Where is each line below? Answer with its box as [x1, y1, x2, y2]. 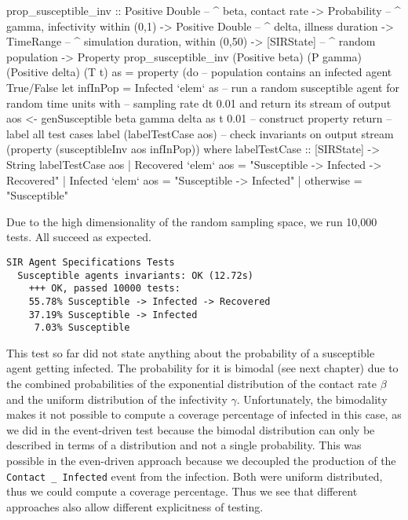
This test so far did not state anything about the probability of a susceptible [6, 344, 375, 361]
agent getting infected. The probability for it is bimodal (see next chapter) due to [6, 360, 399, 376]
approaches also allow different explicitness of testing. [6, 498, 264, 515]
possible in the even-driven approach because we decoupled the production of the [6, 452, 396, 468]
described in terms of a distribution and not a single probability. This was [6, 437, 362, 453]
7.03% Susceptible [34, 322, 130, 334]
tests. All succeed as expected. [6, 229, 151, 245]
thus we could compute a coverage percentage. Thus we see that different [6, 483, 358, 500]
